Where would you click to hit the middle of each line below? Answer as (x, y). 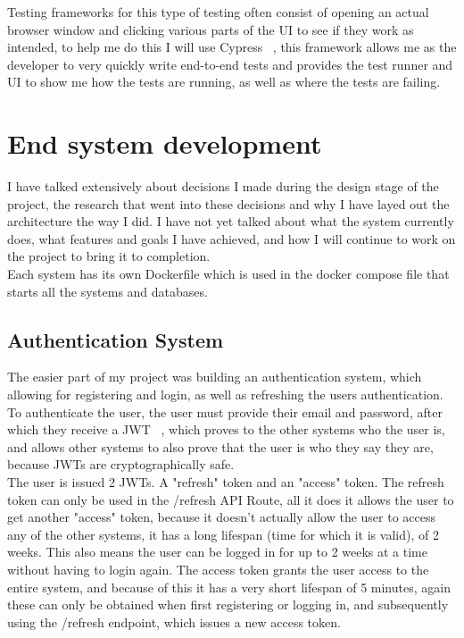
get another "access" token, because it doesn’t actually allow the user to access (222, 517)
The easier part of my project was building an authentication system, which (215, 377)
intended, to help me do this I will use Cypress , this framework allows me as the (232, 47)
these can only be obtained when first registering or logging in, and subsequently (228, 604)
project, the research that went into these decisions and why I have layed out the (228, 203)
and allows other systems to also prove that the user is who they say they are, (220, 446)
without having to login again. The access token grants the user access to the (218, 569)
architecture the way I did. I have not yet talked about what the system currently (231, 221)
